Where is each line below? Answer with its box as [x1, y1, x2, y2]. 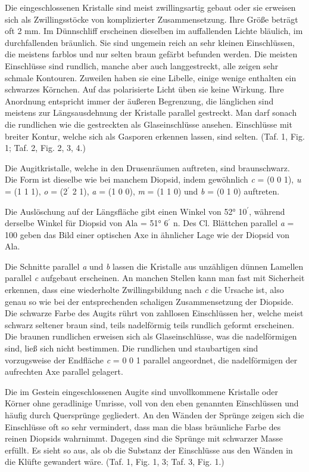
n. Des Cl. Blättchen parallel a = [173, 217, 294, 229]
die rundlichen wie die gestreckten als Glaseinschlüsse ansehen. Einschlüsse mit [5, 118, 292, 130]
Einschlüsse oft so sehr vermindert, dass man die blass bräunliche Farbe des [5, 420, 281, 433]
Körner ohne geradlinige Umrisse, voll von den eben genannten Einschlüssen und [5, 397, 299, 409]
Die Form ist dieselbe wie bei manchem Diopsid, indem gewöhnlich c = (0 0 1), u [5, 173, 301, 186]
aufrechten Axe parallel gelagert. [5, 365, 123, 378]
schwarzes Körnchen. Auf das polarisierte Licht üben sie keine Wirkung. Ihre [5, 83, 284, 95]
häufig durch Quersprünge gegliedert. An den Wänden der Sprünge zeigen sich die [5, 409, 304, 421]
